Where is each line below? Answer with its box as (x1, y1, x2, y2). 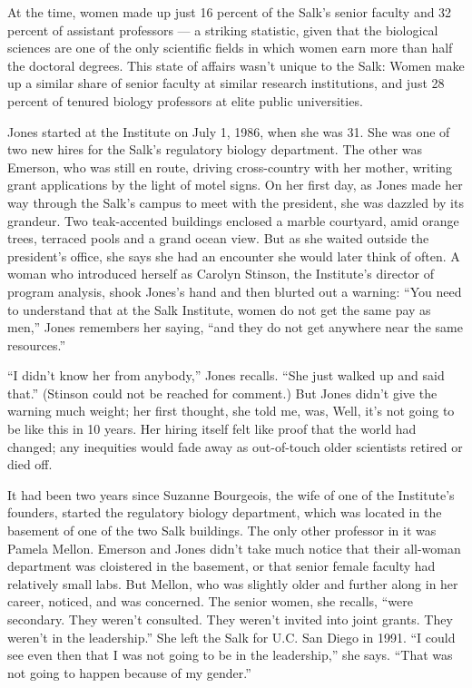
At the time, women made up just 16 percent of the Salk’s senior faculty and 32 (7, 3, 452, 21)
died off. (7, 455, 53, 474)
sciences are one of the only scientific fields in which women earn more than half (7, 38, 453, 57)
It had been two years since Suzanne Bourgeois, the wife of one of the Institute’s (7, 485, 455, 504)
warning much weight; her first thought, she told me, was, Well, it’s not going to (7, 401, 455, 420)
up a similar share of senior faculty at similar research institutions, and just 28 (7, 74, 445, 93)
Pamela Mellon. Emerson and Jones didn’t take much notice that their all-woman (7, 538, 461, 557)
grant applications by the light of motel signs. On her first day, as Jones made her (7, 175, 463, 194)
